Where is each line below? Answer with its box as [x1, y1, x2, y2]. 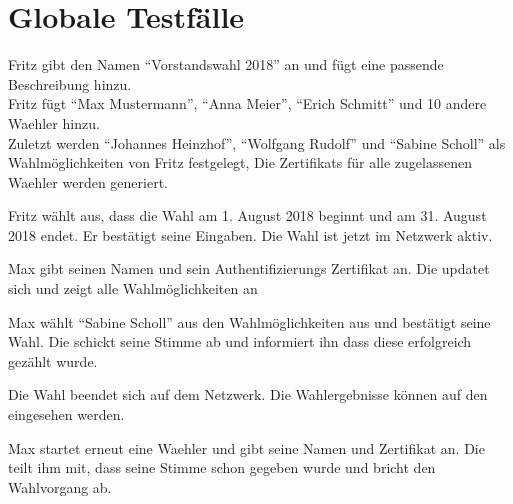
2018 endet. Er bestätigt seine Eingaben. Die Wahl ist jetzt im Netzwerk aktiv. [8, 224, 493, 245]
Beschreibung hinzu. [8, 73, 132, 94]
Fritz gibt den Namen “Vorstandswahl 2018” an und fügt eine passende [8, 54, 444, 75]
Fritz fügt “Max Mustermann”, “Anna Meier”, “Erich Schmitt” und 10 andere [8, 93, 487, 114]
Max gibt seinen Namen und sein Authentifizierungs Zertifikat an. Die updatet [8, 258, 490, 279]
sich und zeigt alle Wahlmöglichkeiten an [8, 278, 258, 299]
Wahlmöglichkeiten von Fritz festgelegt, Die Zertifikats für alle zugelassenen [8, 152, 472, 173]
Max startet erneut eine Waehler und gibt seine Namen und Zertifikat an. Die [8, 437, 485, 458]
